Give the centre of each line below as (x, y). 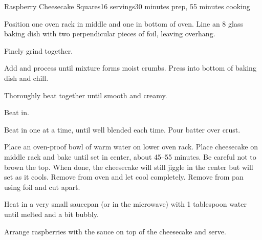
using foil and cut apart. (42, 187)
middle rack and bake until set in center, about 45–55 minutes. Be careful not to (130, 156)
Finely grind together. (39, 50)
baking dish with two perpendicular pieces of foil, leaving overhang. (110, 34)
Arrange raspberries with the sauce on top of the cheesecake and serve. (115, 231)
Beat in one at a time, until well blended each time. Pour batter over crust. (122, 129)
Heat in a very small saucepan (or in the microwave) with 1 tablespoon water (126, 204)
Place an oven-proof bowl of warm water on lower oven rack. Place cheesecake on (131, 147)
